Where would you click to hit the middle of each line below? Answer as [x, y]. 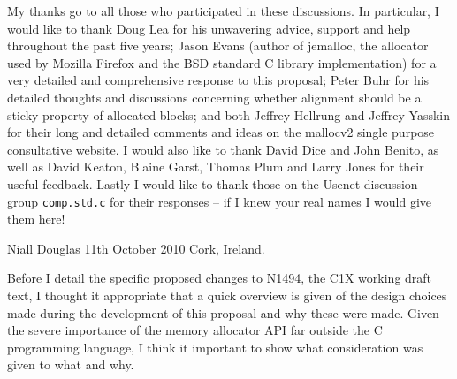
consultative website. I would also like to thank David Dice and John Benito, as [223, 149]
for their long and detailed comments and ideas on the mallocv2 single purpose [221, 132]
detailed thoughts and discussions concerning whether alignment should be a [214, 97]
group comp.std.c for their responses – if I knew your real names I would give [220, 201]
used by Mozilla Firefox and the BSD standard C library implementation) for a [222, 62]
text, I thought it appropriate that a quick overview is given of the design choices [227, 295]
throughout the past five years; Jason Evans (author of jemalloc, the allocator [218, 45]
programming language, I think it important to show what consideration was [215, 347]
